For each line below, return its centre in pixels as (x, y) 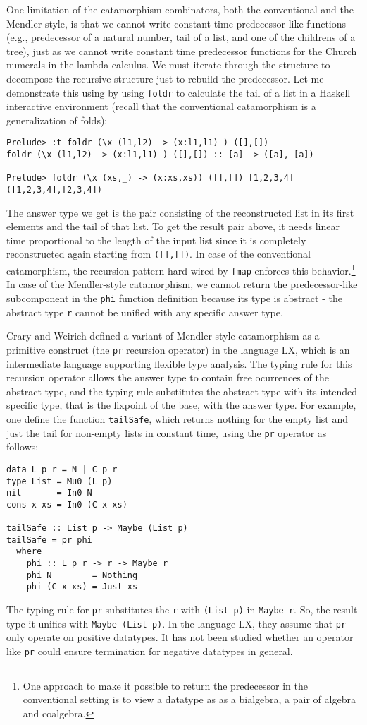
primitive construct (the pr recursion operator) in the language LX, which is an (178, 349)
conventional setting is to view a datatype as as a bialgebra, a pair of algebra (189, 699)
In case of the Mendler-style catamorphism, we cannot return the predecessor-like (182, 284)
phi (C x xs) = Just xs (82, 587)
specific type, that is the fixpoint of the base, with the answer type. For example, (181, 405)
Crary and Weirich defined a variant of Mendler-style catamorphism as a (163, 336)
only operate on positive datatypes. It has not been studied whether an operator (180, 637)
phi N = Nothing (82, 575)
